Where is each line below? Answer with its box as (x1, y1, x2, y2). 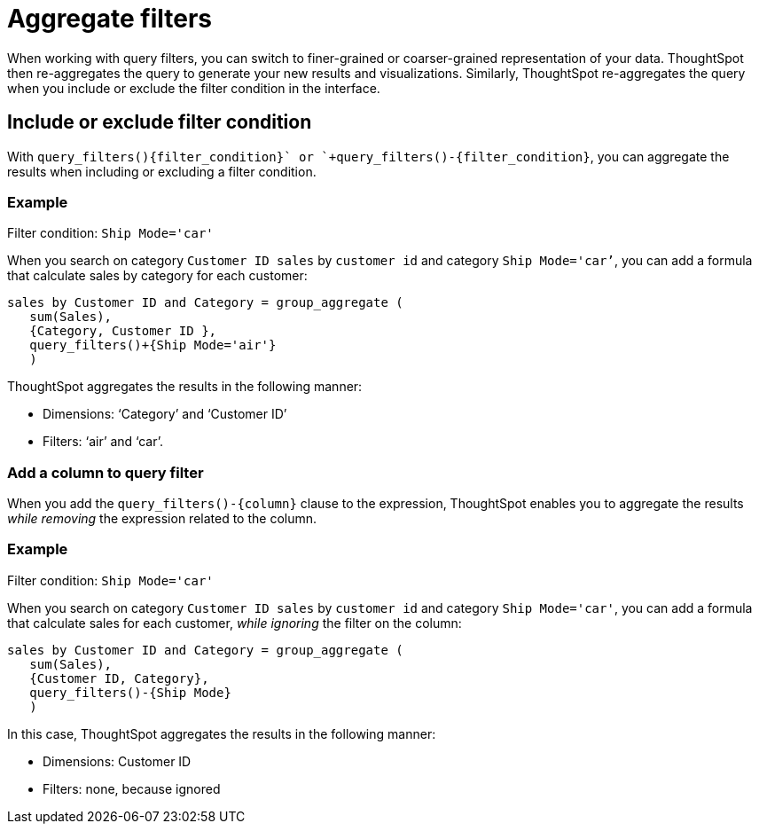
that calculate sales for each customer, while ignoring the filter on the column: (7, 615, 462, 631)
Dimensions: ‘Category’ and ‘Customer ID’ (43, 406, 287, 422)
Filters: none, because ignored (43, 780, 221, 796)
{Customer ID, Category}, (29, 670, 209, 686)
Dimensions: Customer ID (43, 753, 192, 769)
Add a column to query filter (7, 463, 204, 482)
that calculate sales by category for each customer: (7, 268, 308, 284)
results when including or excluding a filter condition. (7, 163, 317, 179)
